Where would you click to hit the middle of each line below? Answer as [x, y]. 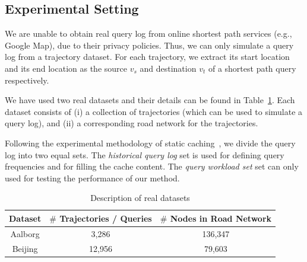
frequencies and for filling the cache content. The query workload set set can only [152, 166]
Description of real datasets [140, 198]
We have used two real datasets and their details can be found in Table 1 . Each [150, 100]
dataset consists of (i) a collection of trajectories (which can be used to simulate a [154, 111]
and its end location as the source [66, 68]
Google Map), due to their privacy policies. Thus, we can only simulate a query [149, 45]
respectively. [27, 80]
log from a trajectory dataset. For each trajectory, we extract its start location [147, 57]
